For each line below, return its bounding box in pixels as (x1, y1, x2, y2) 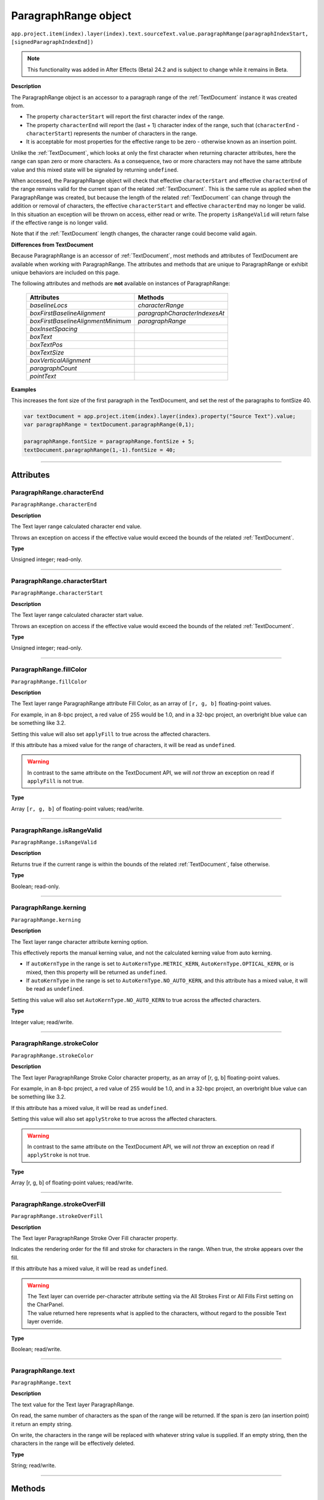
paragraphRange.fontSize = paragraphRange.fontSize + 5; (23, 438, 195, 445)
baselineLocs (29, 301, 68, 309)
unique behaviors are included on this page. (11, 269, 120, 276)
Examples (11, 386, 37, 393)
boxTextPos (29, 340, 63, 349)
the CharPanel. (27, 1301, 64, 1308)
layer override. (27, 1318, 63, 1325)
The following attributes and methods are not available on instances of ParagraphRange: (11, 280, 230, 287)
